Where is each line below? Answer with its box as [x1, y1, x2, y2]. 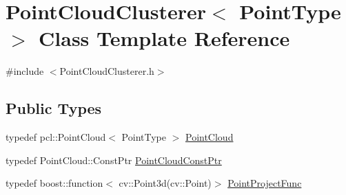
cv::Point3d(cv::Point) [119, 176, 212, 190]
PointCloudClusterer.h [59, 64, 154, 78]
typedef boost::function [6, 176, 103, 190]
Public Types [6, 97, 102, 119]
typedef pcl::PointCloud [6, 130, 106, 144]
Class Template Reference [39, 24, 290, 52]
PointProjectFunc [227, 176, 302, 190]
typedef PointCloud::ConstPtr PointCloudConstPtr [6, 152, 222, 167]
